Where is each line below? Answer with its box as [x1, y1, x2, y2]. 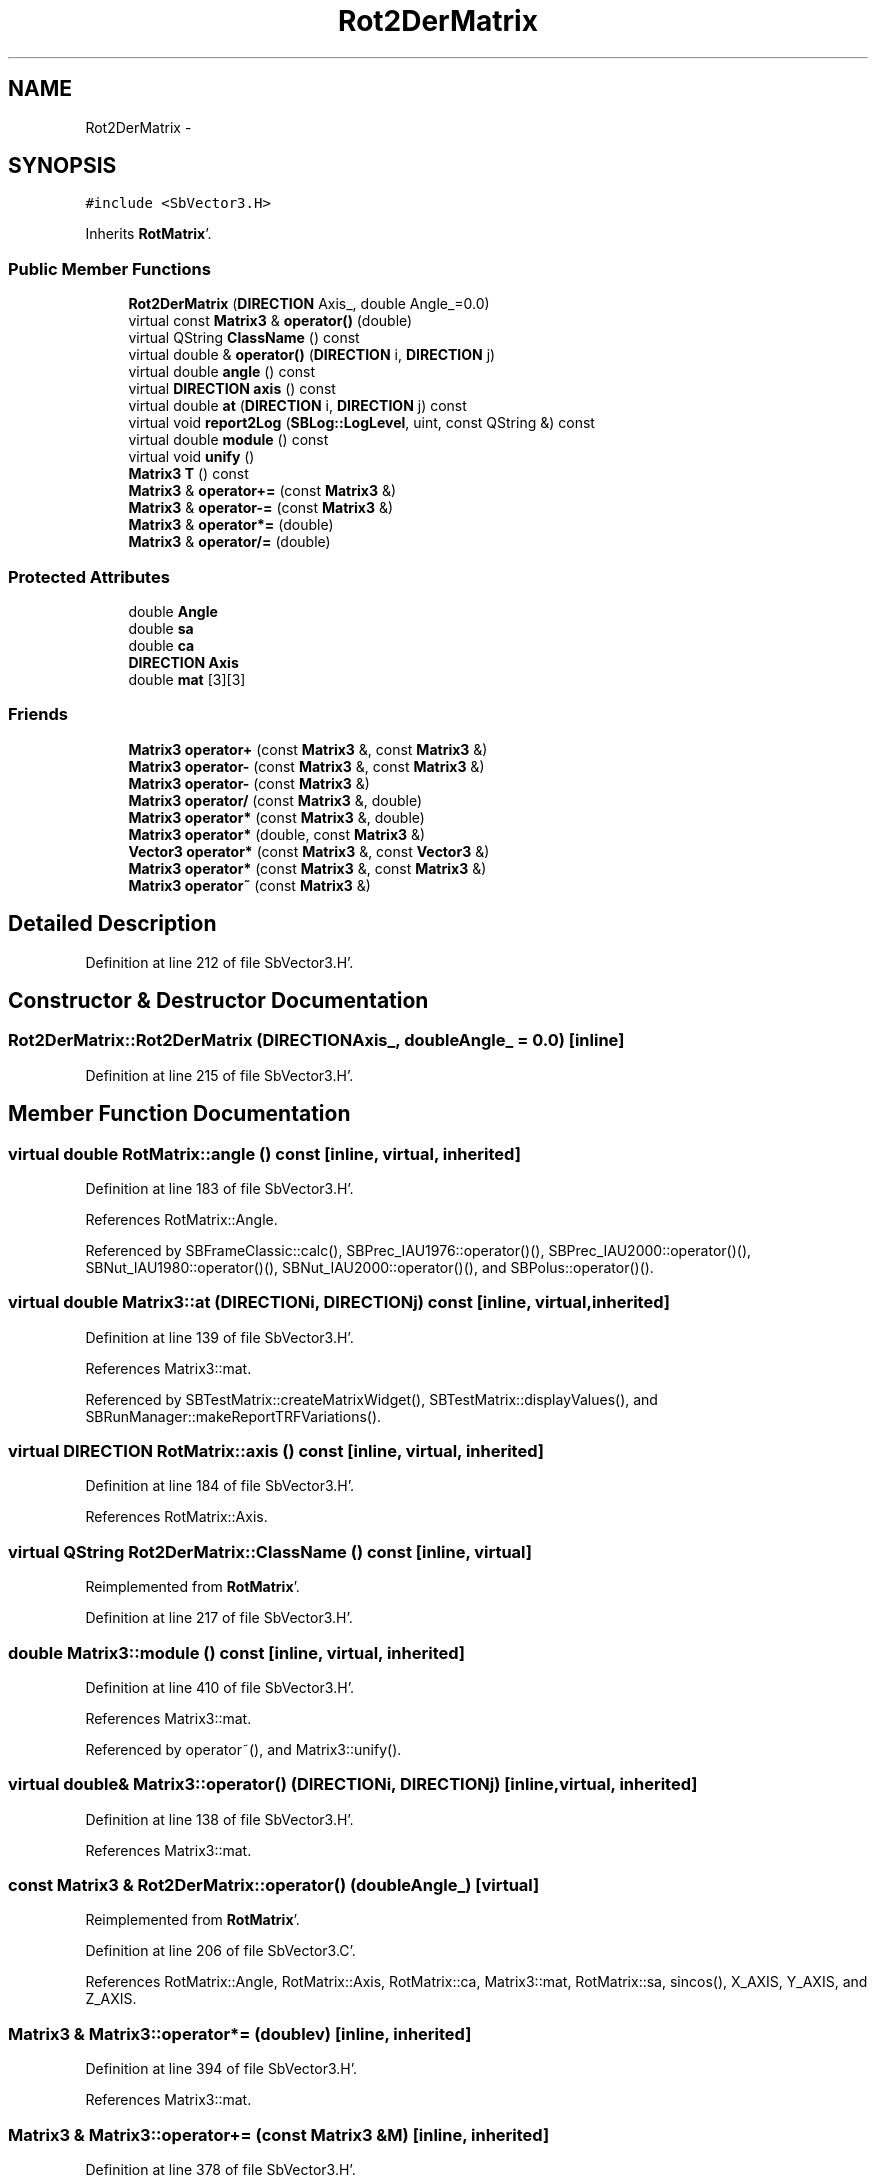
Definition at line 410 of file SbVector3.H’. [85, 1678, 354, 1696]
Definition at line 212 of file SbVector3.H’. [85, 953, 354, 971]
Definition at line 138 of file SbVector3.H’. [85, 1810, 354, 1828]
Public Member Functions [8, 258, 211, 279]
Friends [8, 704, 68, 725]
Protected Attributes [8, 566, 170, 587]
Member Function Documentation [8, 1101, 351, 1127]
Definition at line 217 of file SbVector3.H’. [85, 1609, 353, 1627]
